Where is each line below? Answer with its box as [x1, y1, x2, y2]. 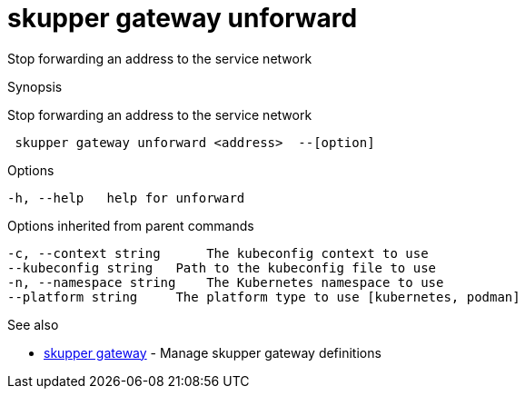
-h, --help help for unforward [7, 190, 245, 205]
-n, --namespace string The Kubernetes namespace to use [7, 274, 444, 290]
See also [7, 316, 59, 332]
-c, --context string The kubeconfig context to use [7, 245, 429, 261]
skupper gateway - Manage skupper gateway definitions [44, 344, 381, 361]
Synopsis [7, 78, 63, 94]
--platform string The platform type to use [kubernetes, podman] [7, 289, 520, 304]
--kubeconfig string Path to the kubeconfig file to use [7, 260, 437, 275]
